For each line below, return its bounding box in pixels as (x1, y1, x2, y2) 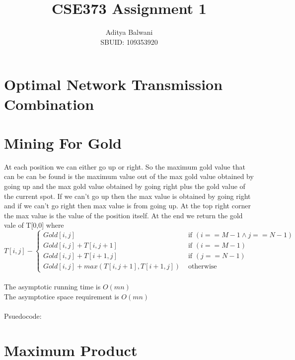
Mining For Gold (4, 132, 122, 153)
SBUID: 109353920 (100, 36, 158, 47)
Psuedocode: (4, 310, 42, 321)
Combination (4, 93, 94, 114)
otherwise (188, 263, 217, 270)
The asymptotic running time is (4, 281, 101, 292)
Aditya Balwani (105, 27, 153, 37)
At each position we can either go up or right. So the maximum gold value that (4, 161, 245, 172)
